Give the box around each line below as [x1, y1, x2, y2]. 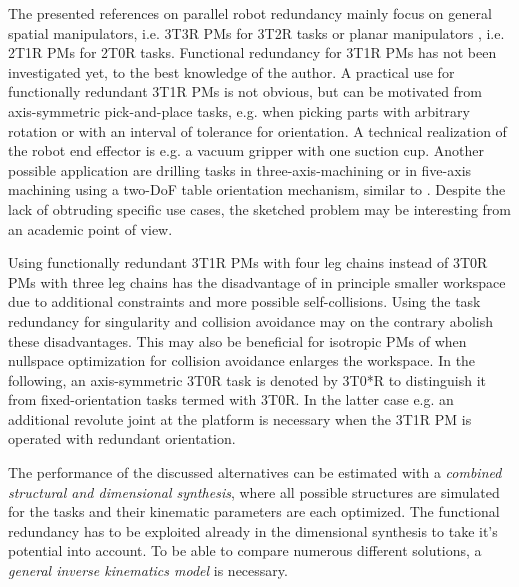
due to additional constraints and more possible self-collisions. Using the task [8, 291, 481, 312]
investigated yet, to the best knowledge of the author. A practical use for [8, 61, 455, 82]
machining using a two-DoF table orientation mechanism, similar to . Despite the [8, 179, 506, 200]
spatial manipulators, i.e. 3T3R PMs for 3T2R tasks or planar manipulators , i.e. [8, 22, 505, 43]
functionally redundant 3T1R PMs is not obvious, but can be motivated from [8, 81, 483, 102]
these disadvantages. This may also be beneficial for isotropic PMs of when [8, 330, 467, 351]
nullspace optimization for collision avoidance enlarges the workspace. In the [8, 350, 476, 371]
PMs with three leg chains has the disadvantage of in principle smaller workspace [8, 271, 506, 292]
